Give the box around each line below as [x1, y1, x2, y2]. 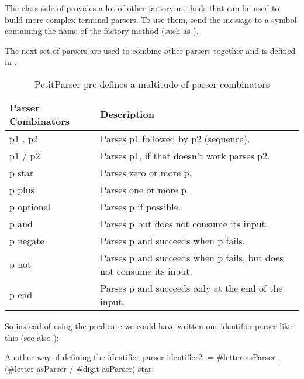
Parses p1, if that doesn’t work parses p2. [100, 148, 270, 162]
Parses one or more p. [100, 182, 189, 196]
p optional [9, 199, 51, 213]
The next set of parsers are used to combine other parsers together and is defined [5, 44, 296, 56]
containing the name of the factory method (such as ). [5, 25, 199, 37]
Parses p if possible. [100, 199, 181, 213]
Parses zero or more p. [100, 165, 192, 179]
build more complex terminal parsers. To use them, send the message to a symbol [5, 13, 297, 25]
